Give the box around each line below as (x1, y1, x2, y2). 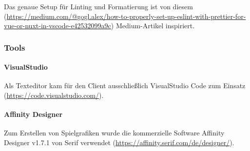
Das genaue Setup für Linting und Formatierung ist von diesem (4, 1, 193, 11)
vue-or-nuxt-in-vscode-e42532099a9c (4, 20, 111, 31)
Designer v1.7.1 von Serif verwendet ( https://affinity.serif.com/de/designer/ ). (4, 137, 234, 147)
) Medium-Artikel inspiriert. (111, 20, 195, 31)
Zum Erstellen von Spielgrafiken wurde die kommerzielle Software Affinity (4, 128, 225, 138)
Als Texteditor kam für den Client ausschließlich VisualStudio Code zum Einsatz (4, 80, 246, 91)
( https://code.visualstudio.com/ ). (4, 90, 104, 100)
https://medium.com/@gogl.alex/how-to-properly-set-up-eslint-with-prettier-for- (6, 11, 246, 21)
